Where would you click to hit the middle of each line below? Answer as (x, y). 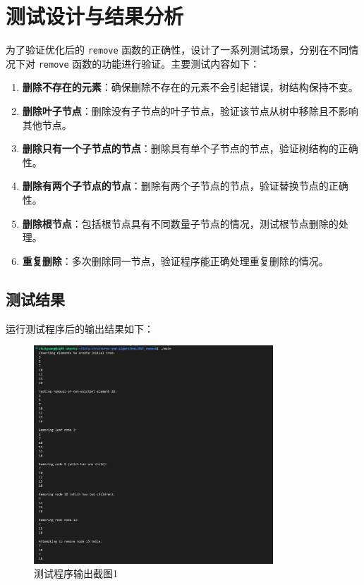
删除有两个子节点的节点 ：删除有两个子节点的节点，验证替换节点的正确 (185, 186)
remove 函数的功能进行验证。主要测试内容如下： (149, 63)
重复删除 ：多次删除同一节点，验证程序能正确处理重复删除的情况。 (175, 260)
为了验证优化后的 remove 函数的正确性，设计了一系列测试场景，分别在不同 (177, 50)
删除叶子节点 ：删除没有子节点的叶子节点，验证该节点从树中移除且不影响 (190, 111)
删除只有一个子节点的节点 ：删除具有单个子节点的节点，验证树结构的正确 (190, 148)
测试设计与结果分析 (95, 16)
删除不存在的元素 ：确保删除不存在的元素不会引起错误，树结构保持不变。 (190, 87)
